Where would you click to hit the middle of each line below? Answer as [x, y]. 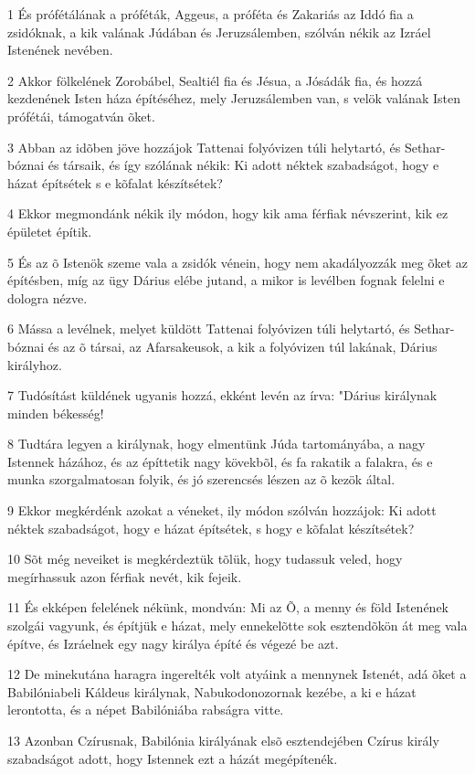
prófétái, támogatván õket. [81, 116]
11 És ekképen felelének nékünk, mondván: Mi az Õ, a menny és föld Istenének [228, 607]
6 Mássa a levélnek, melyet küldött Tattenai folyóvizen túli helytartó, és [209, 329]
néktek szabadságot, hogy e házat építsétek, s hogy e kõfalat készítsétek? [211, 528]
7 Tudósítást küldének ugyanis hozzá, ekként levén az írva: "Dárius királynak [222, 395]
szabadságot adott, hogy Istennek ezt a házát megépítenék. [173, 758]
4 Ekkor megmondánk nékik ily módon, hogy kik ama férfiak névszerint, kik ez [228, 213]
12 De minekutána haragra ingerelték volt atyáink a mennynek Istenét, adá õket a [237, 674]
